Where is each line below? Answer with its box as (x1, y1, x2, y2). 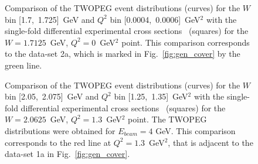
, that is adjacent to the (168, 136, 253, 148)
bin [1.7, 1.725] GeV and (5, 13, 95, 25)
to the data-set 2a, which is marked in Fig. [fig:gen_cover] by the (5, 47, 240, 60)
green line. (5, 59, 42, 71)
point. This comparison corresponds (121, 36, 250, 48)
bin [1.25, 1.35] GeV (114, 90, 188, 102)
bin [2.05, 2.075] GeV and (5, 90, 99, 102)
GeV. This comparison (155, 124, 236, 136)
